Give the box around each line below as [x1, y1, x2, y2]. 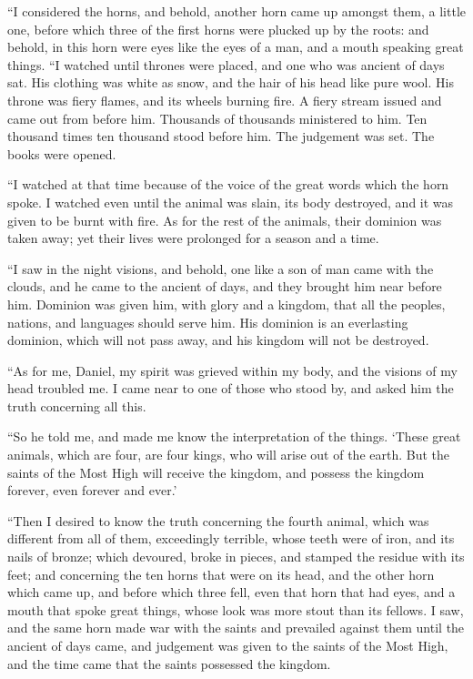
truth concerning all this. [7, 396, 146, 415]
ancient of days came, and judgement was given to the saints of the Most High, [7, 636, 448, 654]
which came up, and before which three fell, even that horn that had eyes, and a [7, 583, 456, 602]
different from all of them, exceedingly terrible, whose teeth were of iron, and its [7, 529, 455, 548]
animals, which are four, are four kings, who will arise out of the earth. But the [7, 445, 450, 464]
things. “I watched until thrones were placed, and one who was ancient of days [7, 55, 445, 74]
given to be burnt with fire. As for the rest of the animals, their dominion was [7, 210, 442, 229]
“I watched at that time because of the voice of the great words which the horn [7, 175, 449, 194]
